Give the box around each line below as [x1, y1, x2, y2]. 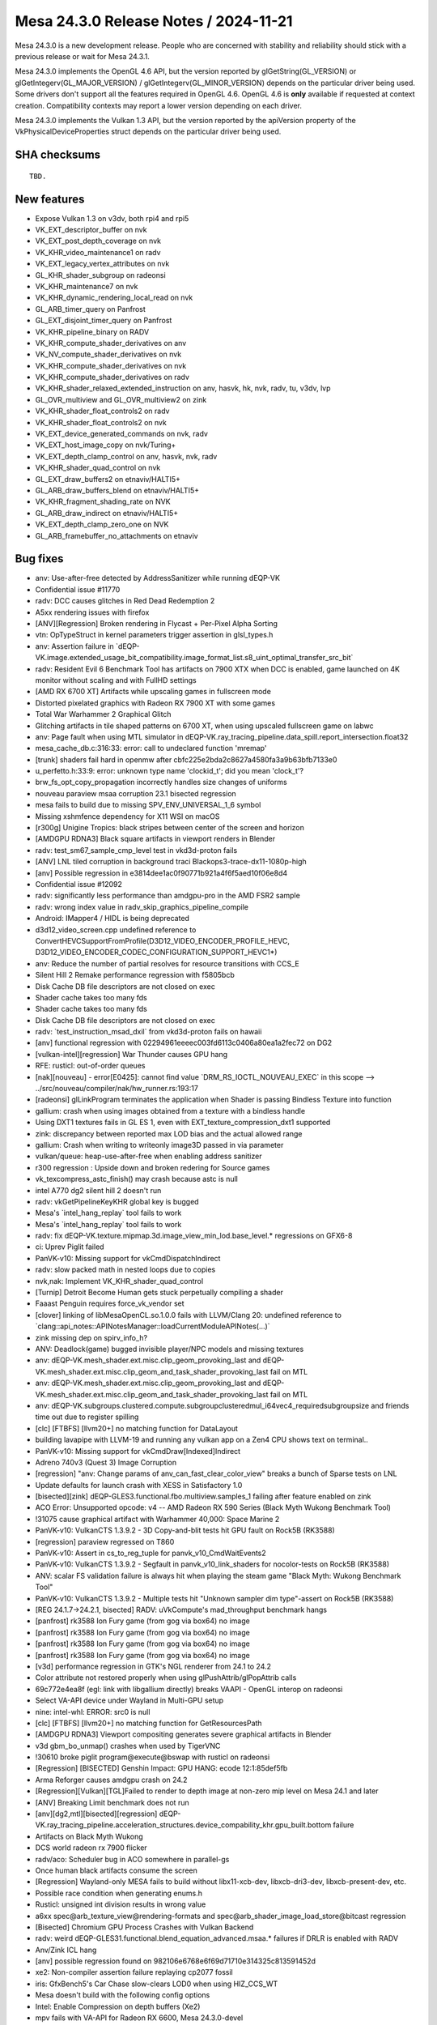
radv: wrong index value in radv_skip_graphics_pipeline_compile [35, 902, 248, 911]
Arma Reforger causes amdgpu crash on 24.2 [35, 1775, 188, 1784]
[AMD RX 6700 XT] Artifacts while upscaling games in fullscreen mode [35, 687, 271, 697]
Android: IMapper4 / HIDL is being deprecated [35, 914, 190, 923]
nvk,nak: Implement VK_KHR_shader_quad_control [35, 1276, 204, 1285]
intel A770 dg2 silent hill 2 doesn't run [35, 1185, 162, 1195]
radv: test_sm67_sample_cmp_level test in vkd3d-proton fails [35, 845, 238, 855]
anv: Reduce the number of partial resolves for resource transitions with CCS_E [35, 958, 299, 968]
